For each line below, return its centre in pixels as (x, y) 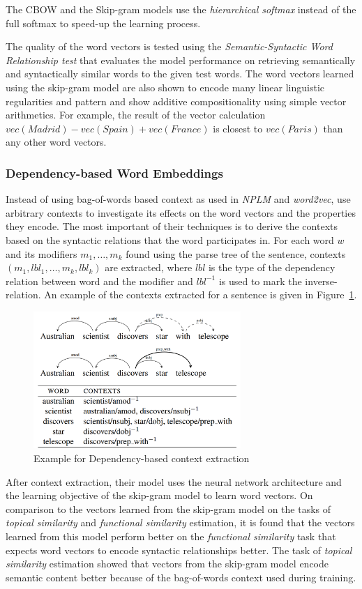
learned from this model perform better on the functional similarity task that (171, 536)
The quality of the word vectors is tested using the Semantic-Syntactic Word (169, 46)
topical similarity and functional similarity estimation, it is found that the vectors (180, 522)
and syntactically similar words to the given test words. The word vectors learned (180, 74)
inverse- (321, 281)
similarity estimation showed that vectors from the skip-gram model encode (167, 564)
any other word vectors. (56, 142)
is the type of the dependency (272, 267)
